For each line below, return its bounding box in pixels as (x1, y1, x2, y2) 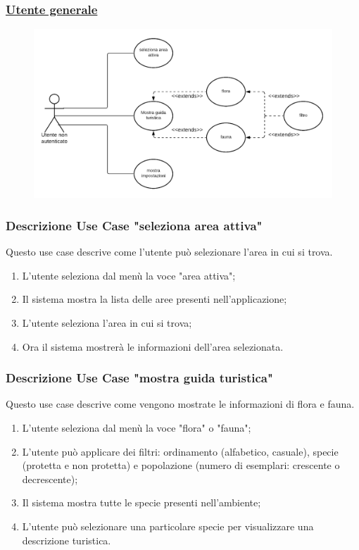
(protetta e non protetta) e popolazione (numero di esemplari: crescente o (22, 458, 340, 473)
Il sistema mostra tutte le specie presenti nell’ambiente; (22, 495, 261, 510)
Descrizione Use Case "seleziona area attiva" (6, 216, 263, 234)
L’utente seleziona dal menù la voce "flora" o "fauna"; (22, 420, 251, 435)
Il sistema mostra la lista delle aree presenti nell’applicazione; (22, 292, 287, 306)
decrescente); (22, 471, 78, 486)
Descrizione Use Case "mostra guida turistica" (6, 369, 273, 387)
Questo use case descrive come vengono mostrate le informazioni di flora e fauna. (6, 396, 355, 411)
